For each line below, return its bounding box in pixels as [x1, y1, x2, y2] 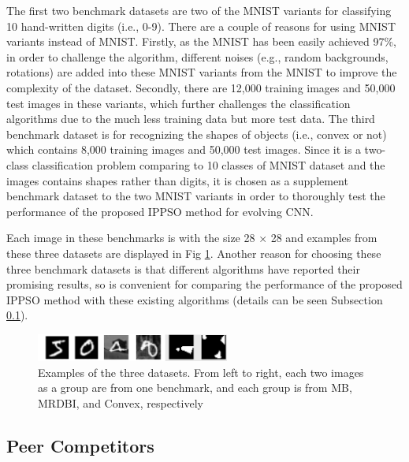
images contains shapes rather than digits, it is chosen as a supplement [6, 172, 348, 188]
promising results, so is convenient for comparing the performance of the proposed [6, 276, 403, 292]
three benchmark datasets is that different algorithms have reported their [6, 260, 360, 277]
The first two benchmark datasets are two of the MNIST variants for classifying [6, 2, 392, 18]
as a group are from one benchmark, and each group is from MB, [38, 379, 352, 396]
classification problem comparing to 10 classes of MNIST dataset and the [32, 156, 385, 173]
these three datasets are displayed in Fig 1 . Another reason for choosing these [6, 244, 381, 261]
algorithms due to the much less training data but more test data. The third [6, 110, 375, 127]
